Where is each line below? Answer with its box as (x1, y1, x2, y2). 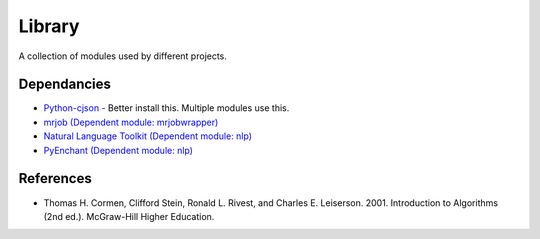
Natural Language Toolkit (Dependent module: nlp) (43, 130, 253, 142)
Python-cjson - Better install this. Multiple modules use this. (43, 102, 290, 114)
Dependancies (18, 76, 112, 93)
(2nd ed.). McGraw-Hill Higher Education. (43, 210, 215, 222)
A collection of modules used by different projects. (18, 50, 227, 62)
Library (18, 15, 80, 37)
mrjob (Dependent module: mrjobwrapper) (43, 116, 219, 128)
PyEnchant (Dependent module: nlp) (43, 144, 194, 156)
